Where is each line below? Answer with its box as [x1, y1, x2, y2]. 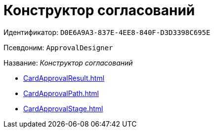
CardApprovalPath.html [23, 89, 99, 98]
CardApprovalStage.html [23, 104, 103, 113]
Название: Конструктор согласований [3, 58, 133, 67]
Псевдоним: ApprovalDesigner [3, 43, 113, 52]
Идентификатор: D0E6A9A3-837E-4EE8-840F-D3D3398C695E [3, 28, 211, 36]
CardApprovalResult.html [23, 73, 105, 82]
